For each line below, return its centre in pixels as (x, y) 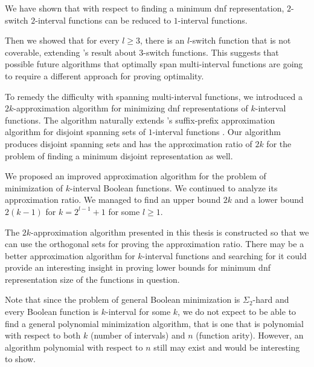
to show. (21, 359)
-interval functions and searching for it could (224, 255)
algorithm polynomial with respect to (74, 347)
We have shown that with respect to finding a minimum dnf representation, (145, 8)
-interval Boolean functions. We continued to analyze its (174, 187)
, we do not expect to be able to (237, 312)
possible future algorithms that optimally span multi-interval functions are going (154, 64)
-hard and (271, 299)
